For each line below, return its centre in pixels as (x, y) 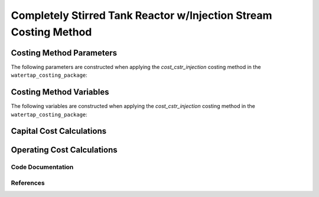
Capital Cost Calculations (58, 131)
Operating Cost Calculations (64, 150)
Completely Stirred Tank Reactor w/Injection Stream (141, 15)
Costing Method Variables (60, 92)
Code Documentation (42, 167)
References (28, 183)
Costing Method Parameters (64, 53)
